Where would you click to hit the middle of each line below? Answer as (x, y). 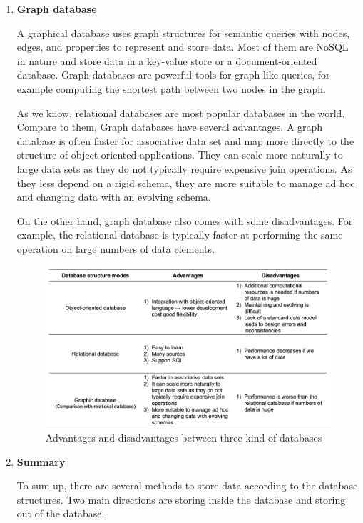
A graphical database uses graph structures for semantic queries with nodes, (183, 33)
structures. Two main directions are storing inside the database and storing (181, 499)
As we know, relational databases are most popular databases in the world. (181, 113)
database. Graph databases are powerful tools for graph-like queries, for (173, 75)
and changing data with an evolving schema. (114, 197)
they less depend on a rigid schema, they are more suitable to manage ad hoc (186, 183)
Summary (41, 461)
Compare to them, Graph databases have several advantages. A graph (170, 127)
